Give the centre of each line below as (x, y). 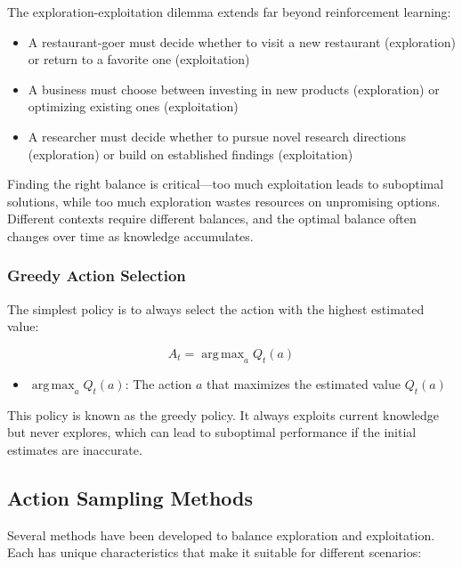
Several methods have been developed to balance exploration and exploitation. (221, 535)
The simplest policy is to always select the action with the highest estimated (216, 308)
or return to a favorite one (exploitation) (139, 59)
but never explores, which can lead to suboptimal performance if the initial (212, 432)
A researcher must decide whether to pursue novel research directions (217, 136)
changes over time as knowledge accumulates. (130, 235)
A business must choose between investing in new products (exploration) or (234, 89)
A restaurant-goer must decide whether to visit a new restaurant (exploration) (242, 41)
